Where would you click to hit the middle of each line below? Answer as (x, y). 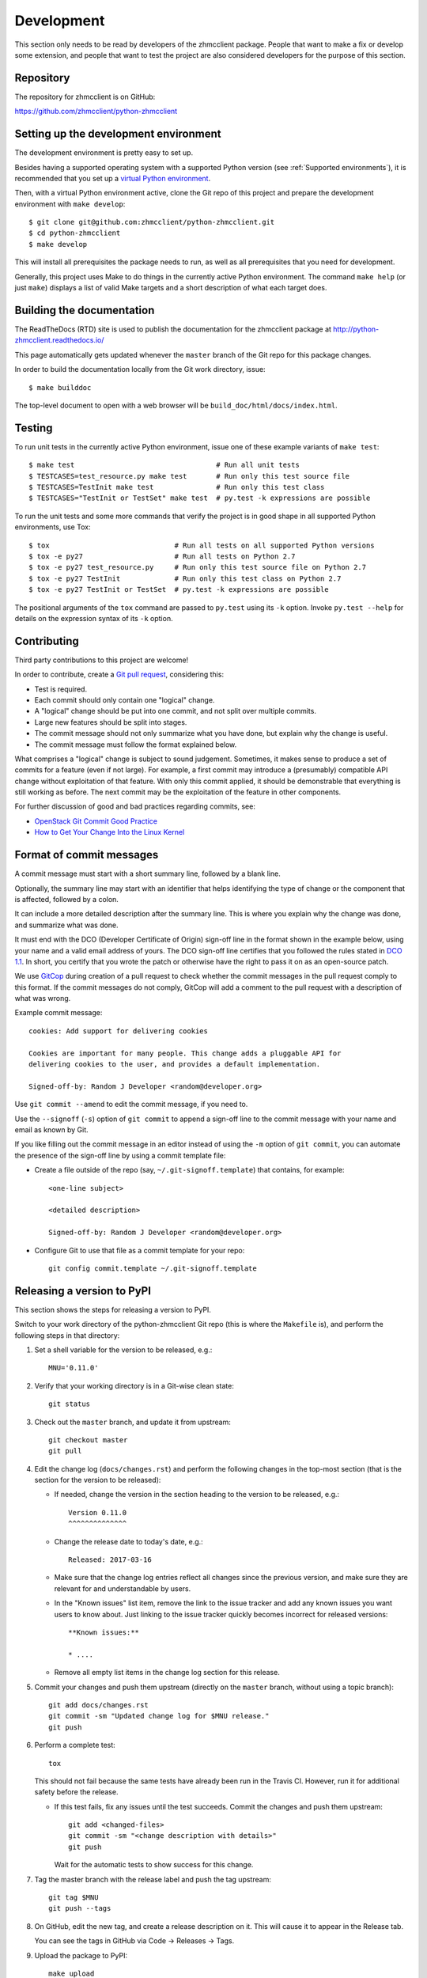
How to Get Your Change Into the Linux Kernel (110, 832)
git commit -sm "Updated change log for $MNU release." (159, 1716)
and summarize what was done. (66, 925)
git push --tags (80, 1908)
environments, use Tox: (53, 527)
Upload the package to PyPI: (81, 1955)
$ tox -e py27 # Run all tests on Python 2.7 (162, 556)
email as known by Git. (51, 1129)
